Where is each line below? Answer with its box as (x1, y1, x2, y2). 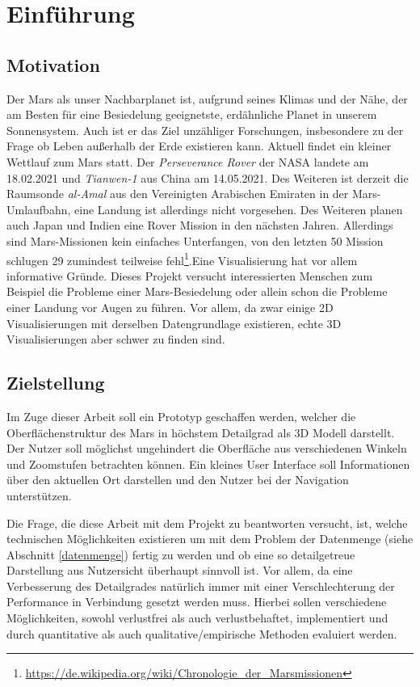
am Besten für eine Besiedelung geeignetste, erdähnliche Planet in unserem (6, 106, 377, 123)
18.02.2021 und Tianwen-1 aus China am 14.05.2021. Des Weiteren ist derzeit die (6, 169, 409, 186)
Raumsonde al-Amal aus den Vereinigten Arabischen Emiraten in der (6, 185, 349, 202)
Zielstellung (6, 370, 105, 395)
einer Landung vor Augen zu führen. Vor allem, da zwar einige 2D (6, 298, 334, 315)
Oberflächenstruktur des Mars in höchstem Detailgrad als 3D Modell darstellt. (6, 424, 395, 440)
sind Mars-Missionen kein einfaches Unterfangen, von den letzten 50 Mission (6, 232, 384, 249)
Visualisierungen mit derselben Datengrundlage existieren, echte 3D (6, 314, 342, 331)
